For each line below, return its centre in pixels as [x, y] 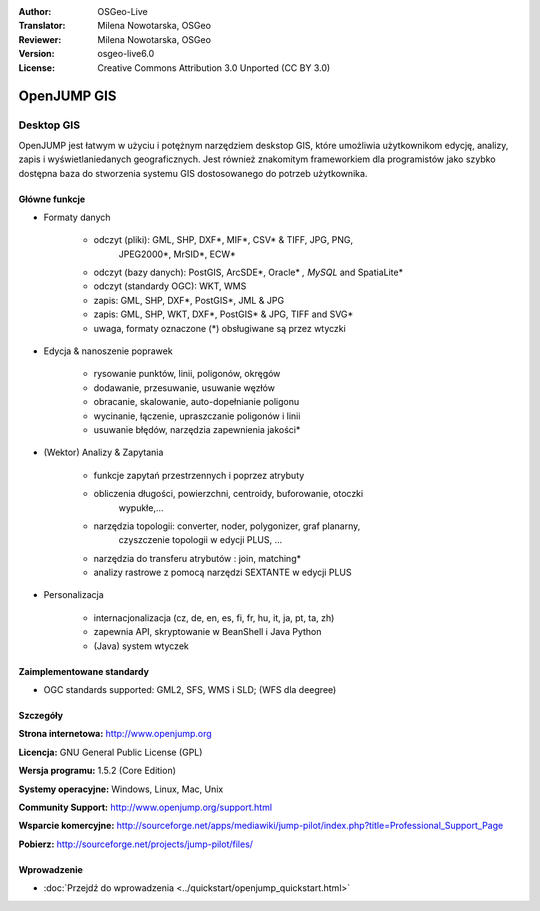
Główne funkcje [52, 199]
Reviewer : [40, 39]
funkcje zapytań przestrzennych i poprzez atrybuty [199, 475]
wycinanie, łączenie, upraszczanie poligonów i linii [197, 416]
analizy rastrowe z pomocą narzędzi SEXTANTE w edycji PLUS [222, 572]
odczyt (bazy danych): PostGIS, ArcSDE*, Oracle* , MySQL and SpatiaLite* [248, 272]
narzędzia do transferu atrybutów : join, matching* [197, 558]
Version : [36, 54]
